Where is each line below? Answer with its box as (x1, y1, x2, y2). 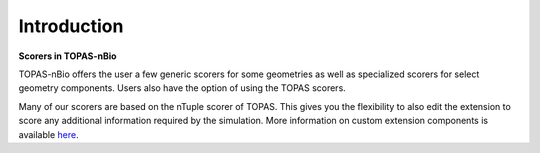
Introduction (18, 15, 124, 37)
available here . (18, 128, 79, 140)
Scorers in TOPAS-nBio (18, 50, 117, 62)
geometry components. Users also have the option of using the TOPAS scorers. (18, 82, 347, 94)
